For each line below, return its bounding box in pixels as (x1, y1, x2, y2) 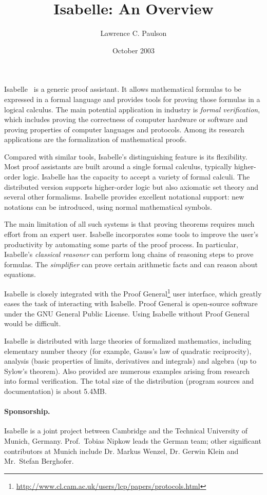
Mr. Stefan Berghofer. (4, 456, 74, 466)
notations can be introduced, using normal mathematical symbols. (4, 201, 212, 212)
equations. (4, 269, 36, 280)
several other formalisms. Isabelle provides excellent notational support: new (4, 191, 244, 202)
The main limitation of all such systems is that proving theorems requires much (4, 219, 255, 229)
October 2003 (112, 45, 155, 55)
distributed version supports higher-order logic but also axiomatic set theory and (4, 181, 259, 192)
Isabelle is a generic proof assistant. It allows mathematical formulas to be (4, 84, 241, 94)
